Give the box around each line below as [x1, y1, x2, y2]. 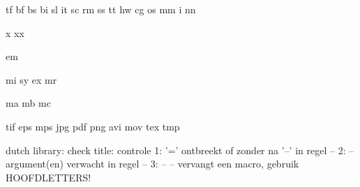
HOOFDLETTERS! [6, 170, 91, 184]
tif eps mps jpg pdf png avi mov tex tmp [6, 119, 180, 133]
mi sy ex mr [6, 72, 57, 87]
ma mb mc [6, 96, 51, 110]
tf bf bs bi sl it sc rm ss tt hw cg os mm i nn [6, 2, 196, 16]
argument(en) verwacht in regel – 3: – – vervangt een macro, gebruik [6, 156, 299, 171]
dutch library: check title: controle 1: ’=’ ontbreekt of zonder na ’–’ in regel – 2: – [6, 142, 354, 157]
